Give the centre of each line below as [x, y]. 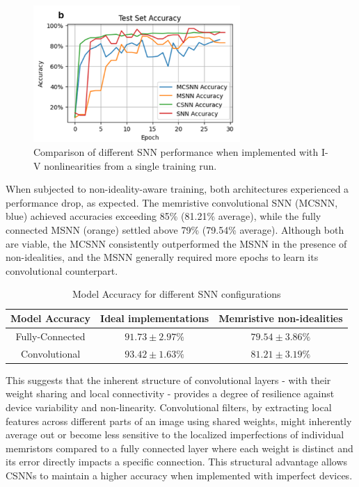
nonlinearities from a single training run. [130, 165]
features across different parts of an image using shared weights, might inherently [179, 421]
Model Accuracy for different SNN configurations [176, 294]
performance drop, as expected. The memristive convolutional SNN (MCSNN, [172, 202]
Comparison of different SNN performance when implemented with [176, 152]
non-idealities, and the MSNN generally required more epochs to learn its [162, 257]
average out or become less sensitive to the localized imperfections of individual [175, 434]
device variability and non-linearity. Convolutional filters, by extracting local [169, 407]
